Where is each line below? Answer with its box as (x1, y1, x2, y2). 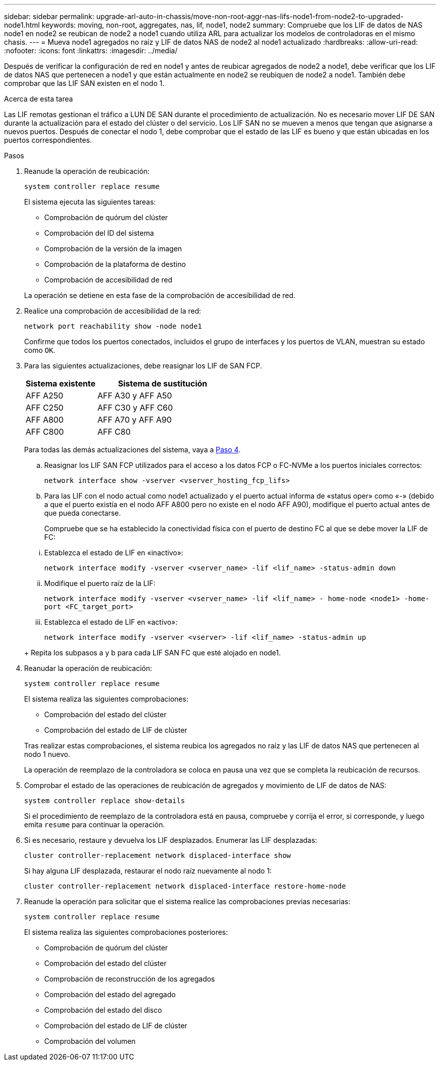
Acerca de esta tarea (4, 94, 73, 103)
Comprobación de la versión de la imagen (44, 244, 182, 253)
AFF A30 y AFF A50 (97, 391, 172, 401)
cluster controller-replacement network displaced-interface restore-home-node (24, 882, 346, 890)
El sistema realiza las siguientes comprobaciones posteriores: (24, 928, 228, 936)
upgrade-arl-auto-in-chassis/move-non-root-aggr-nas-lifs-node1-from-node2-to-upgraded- (96, 12, 404, 21)
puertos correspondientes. (4, 136, 92, 144)
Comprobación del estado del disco (44, 1006, 162, 1014)
